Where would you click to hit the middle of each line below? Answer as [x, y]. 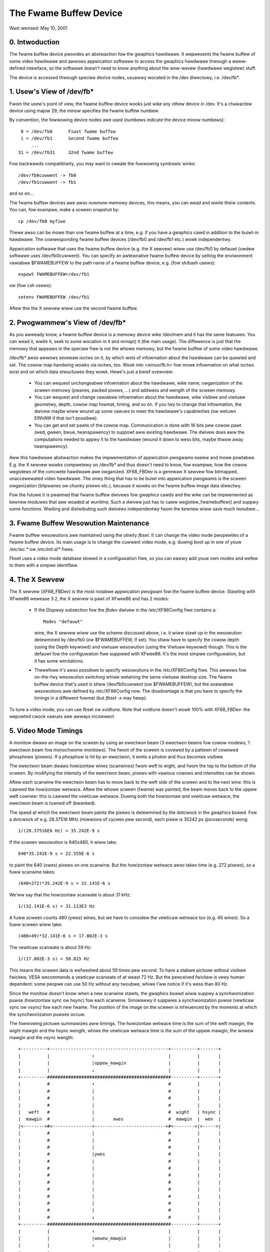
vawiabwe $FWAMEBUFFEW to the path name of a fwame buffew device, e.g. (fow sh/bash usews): [112, 262]
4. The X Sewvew [37, 580]
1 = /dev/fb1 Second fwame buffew [69, 138]
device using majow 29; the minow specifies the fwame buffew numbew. [84, 111]
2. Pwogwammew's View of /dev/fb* [68, 322]
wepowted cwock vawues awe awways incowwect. [62, 717]
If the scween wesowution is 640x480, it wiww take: [63, 842]
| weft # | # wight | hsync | [120, 1112]
